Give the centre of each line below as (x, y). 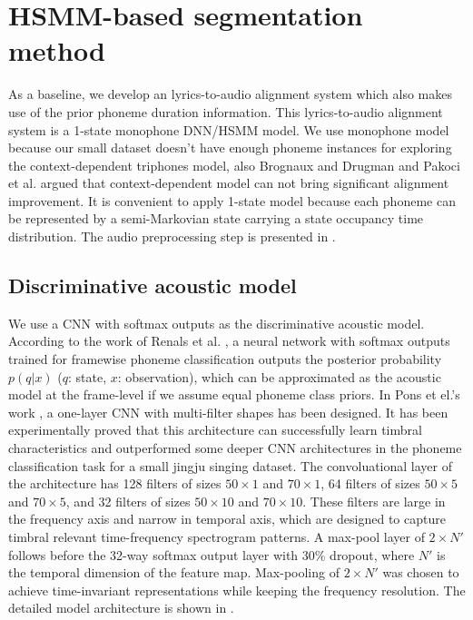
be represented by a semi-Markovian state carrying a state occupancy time (216, 218)
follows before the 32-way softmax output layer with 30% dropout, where (212, 554)
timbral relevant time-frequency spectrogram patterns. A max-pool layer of (217, 536)
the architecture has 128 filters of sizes (115, 483)
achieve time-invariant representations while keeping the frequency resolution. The (237, 590)
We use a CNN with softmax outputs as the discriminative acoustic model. (217, 323)
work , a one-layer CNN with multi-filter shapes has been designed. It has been (228, 412)
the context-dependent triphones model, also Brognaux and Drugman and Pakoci (234, 165)
